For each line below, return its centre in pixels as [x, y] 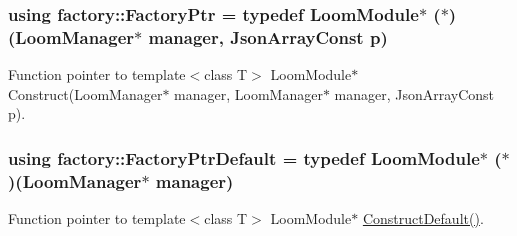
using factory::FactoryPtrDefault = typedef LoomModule [244, 157]
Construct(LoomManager [85, 93]
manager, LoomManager [248, 93]
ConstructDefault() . [423, 218]
